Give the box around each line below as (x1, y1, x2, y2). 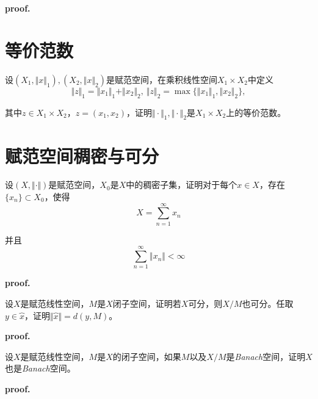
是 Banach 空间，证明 (226, 350, 306, 362)
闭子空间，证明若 (112, 297, 181, 310)
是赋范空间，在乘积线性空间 (106, 73, 217, 85)
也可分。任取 (242, 297, 294, 310)
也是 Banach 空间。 (5, 362, 76, 375)
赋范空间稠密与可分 (5, 143, 159, 168)
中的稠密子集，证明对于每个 (126, 178, 237, 191)
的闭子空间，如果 (112, 350, 181, 362)
